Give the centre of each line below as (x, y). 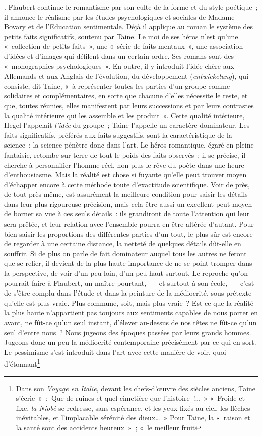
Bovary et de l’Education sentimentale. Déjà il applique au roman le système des (129, 26)
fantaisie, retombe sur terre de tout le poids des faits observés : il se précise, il (125, 154)
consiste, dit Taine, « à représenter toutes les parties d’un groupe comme (117, 85)
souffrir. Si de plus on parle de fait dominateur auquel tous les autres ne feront (125, 253)
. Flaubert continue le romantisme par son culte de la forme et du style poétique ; (131, 7)
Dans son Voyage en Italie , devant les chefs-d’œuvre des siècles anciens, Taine (136, 388)
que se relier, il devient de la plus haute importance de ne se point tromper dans (128, 263)
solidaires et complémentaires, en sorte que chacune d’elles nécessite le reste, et (126, 95)
